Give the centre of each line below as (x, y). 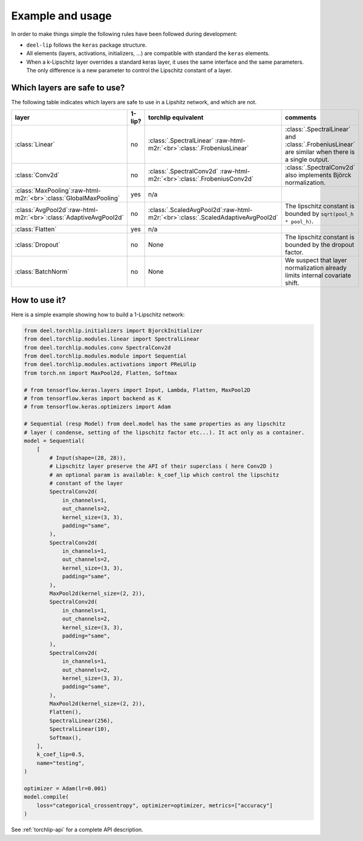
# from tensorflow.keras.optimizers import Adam (97, 407)
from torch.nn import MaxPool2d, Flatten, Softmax (101, 373)
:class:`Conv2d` (37, 175)
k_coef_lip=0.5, (60, 755)
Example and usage (61, 16)
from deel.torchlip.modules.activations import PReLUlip (110, 364)
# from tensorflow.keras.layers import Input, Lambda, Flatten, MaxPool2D (137, 390)
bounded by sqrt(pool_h (319, 214)
